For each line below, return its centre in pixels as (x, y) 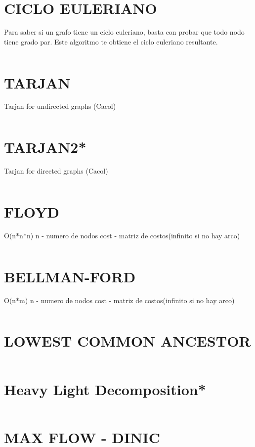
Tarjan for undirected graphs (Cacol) (60, 106)
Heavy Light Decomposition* (105, 389)
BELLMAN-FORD (70, 276)
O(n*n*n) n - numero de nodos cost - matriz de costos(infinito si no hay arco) (122, 235)
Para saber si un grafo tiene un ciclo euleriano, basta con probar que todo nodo (124, 32)
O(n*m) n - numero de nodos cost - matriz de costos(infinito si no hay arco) (119, 300)
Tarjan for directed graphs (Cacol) (56, 171)
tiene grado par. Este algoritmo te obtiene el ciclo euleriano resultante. (111, 41)
